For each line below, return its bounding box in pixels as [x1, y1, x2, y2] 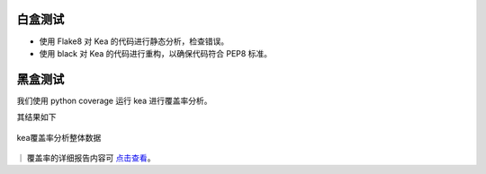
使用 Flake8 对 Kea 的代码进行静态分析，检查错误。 [39, 36, 229, 47]
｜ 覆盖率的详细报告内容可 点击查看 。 [16, 152, 156, 163]
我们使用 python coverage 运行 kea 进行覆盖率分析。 [16, 95, 212, 106]
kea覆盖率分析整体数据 [16, 132, 102, 143]
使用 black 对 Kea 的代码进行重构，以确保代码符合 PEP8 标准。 [39, 48, 273, 58]
